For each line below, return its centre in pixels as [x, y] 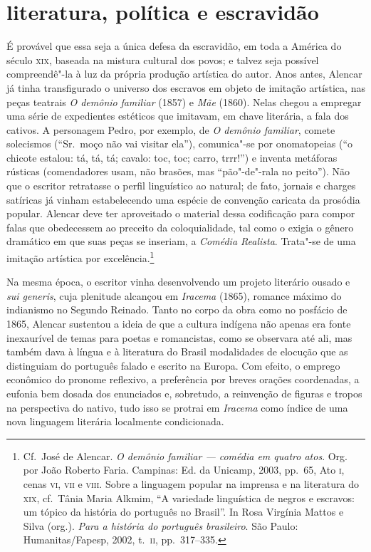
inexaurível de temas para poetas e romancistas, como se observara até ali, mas [179, 337]
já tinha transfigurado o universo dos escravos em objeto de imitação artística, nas [186, 87]
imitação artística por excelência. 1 [80, 257]
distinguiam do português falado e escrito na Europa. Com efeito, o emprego [173, 365]
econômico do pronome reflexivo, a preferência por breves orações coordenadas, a [183, 379]
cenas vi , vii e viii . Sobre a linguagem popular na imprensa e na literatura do [191, 484]
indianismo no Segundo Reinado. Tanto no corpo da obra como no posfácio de [177, 309]
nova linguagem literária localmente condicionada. [115, 421]
